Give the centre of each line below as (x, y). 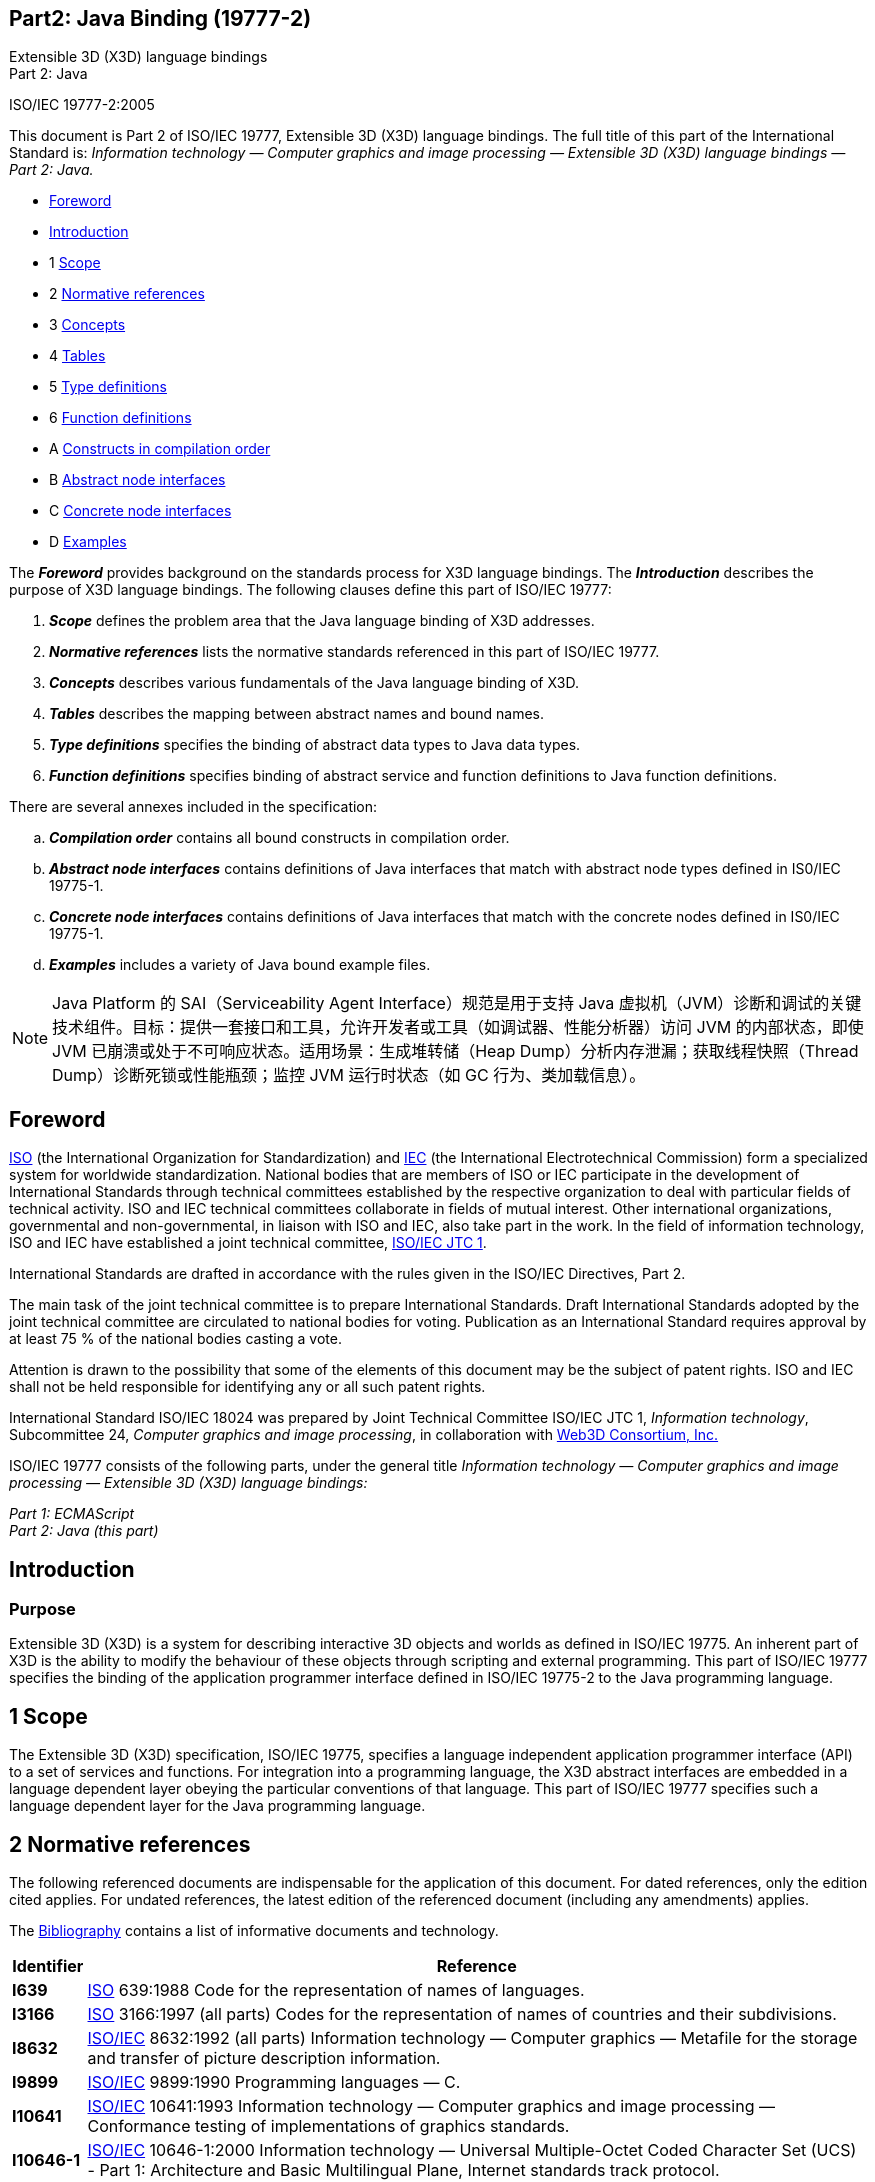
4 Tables (77, 356)
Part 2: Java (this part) (84, 1531)
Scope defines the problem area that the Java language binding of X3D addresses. (322, 621)
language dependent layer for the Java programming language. (217, 1806)
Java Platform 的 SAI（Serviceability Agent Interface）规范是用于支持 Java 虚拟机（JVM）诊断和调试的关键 (457, 1003)
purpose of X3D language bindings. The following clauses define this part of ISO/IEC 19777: (310, 590)
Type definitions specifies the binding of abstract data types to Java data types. (315, 745)
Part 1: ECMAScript (72, 1514)
